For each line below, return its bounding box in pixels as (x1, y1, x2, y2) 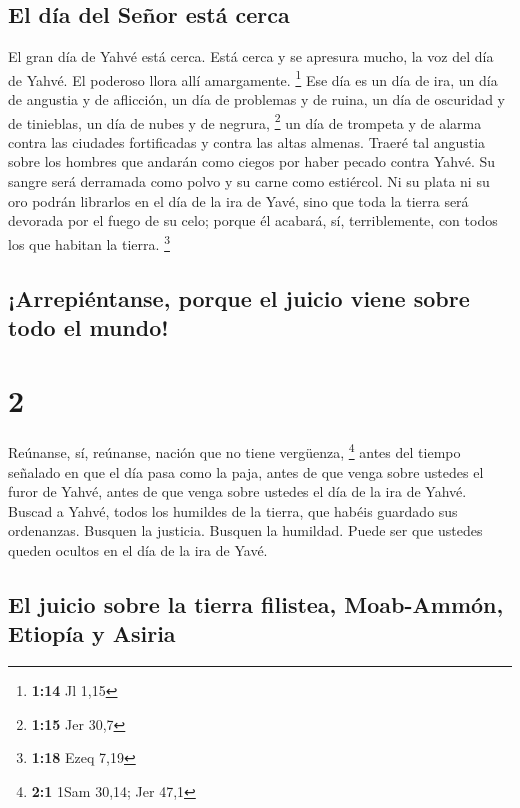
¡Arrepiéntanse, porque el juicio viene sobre (8, 282, 470, 313)
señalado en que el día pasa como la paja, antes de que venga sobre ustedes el (8, 461, 484, 482)
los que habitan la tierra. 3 (8, 230, 170, 254)
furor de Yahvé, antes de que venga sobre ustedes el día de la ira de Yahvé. (8, 481, 467, 502)
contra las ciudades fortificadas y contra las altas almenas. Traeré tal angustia (8, 131, 486, 152)
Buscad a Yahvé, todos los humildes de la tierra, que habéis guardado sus (8, 500, 458, 521)
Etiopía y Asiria (8, 618, 176, 649)
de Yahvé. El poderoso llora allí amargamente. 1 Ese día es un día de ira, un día (8, 66, 498, 90)
